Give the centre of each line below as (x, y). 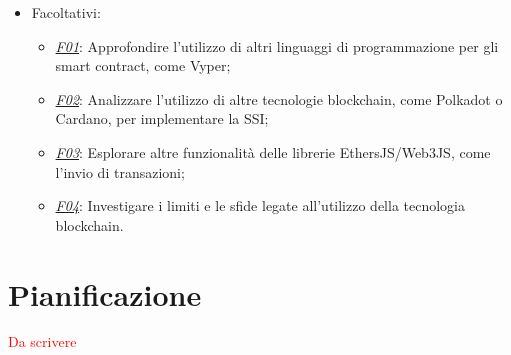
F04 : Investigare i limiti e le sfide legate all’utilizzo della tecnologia (260, 205)
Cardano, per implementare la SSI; (162, 118)
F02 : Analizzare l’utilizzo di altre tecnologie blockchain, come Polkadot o (279, 98)
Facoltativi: (66, 12)
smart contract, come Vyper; (143, 65)
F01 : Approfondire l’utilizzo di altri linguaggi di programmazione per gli (277, 45)
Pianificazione (105, 293)
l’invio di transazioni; (120, 171)
